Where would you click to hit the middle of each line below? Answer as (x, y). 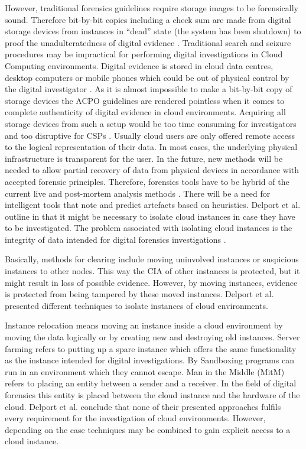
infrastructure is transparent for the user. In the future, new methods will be (144, 158)
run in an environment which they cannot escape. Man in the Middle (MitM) (145, 371)
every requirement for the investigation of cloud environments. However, (135, 418)
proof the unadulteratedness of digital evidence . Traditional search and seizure (148, 42)
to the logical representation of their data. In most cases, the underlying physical (151, 147)
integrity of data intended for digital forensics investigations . (115, 239)
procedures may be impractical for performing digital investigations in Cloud (144, 54)
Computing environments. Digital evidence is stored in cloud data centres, (139, 65)
